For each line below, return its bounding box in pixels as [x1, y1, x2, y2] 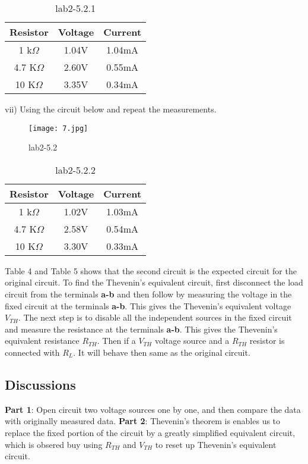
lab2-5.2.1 [55, 1, 96, 15]
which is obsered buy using [5, 438, 103, 450]
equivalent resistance [5, 334, 80, 347]
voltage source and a [154, 334, 230, 347]
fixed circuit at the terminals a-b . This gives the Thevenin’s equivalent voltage [5, 299, 291, 312]
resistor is [249, 334, 285, 347]
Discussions [5, 375, 76, 393]
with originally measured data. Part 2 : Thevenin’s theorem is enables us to [5, 415, 281, 427]
